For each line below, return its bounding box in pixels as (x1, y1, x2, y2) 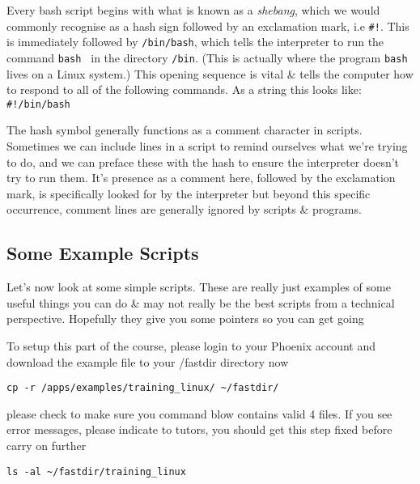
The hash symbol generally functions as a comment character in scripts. (6, 121, 363, 138)
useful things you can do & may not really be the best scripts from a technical (6, 294, 395, 311)
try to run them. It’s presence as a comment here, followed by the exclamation (6, 169, 396, 186)
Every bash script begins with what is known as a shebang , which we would (6, 2, 380, 18)
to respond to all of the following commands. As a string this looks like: (6, 81, 362, 98)
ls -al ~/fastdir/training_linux (6, 465, 186, 478)
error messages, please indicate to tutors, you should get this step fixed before (6, 421, 392, 438)
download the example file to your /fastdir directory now (6, 353, 289, 370)
